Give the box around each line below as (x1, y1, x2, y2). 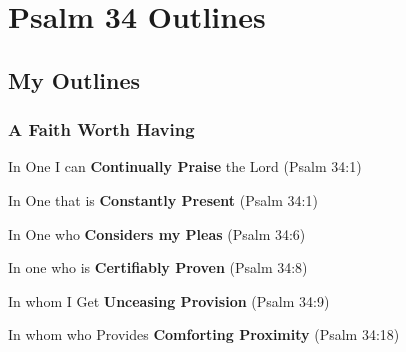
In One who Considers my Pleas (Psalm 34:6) (8, 223, 306, 244)
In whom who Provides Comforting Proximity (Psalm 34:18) (8, 324, 400, 345)
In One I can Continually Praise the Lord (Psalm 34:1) (8, 156, 362, 177)
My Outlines (8, 64, 141, 95)
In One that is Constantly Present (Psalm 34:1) (8, 189, 318, 210)
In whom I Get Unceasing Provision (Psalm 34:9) (8, 290, 330, 311)
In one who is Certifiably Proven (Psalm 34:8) (8, 257, 308, 278)
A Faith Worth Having (8, 117, 195, 142)
